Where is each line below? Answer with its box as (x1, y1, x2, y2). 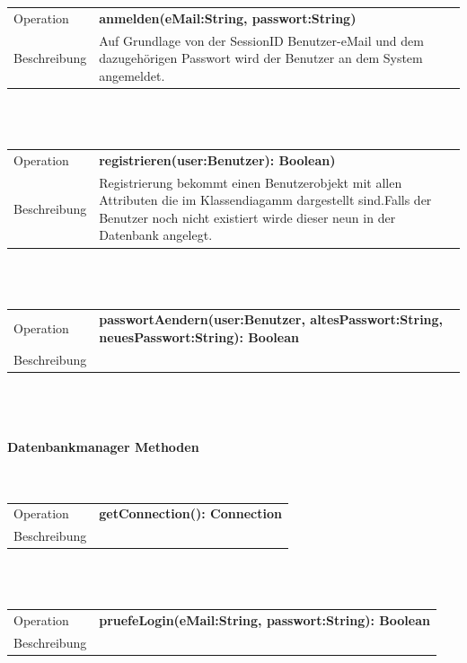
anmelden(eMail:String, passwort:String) (99, 8, 357, 27)
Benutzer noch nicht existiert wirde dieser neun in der (99, 208, 396, 226)
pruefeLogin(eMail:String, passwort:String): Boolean (99, 611, 430, 630)
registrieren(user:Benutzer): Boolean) (99, 150, 336, 169)
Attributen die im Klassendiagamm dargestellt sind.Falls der (99, 190, 432, 209)
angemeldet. (99, 66, 165, 84)
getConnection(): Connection (99, 504, 282, 523)
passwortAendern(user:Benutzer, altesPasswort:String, (99, 310, 444, 329)
